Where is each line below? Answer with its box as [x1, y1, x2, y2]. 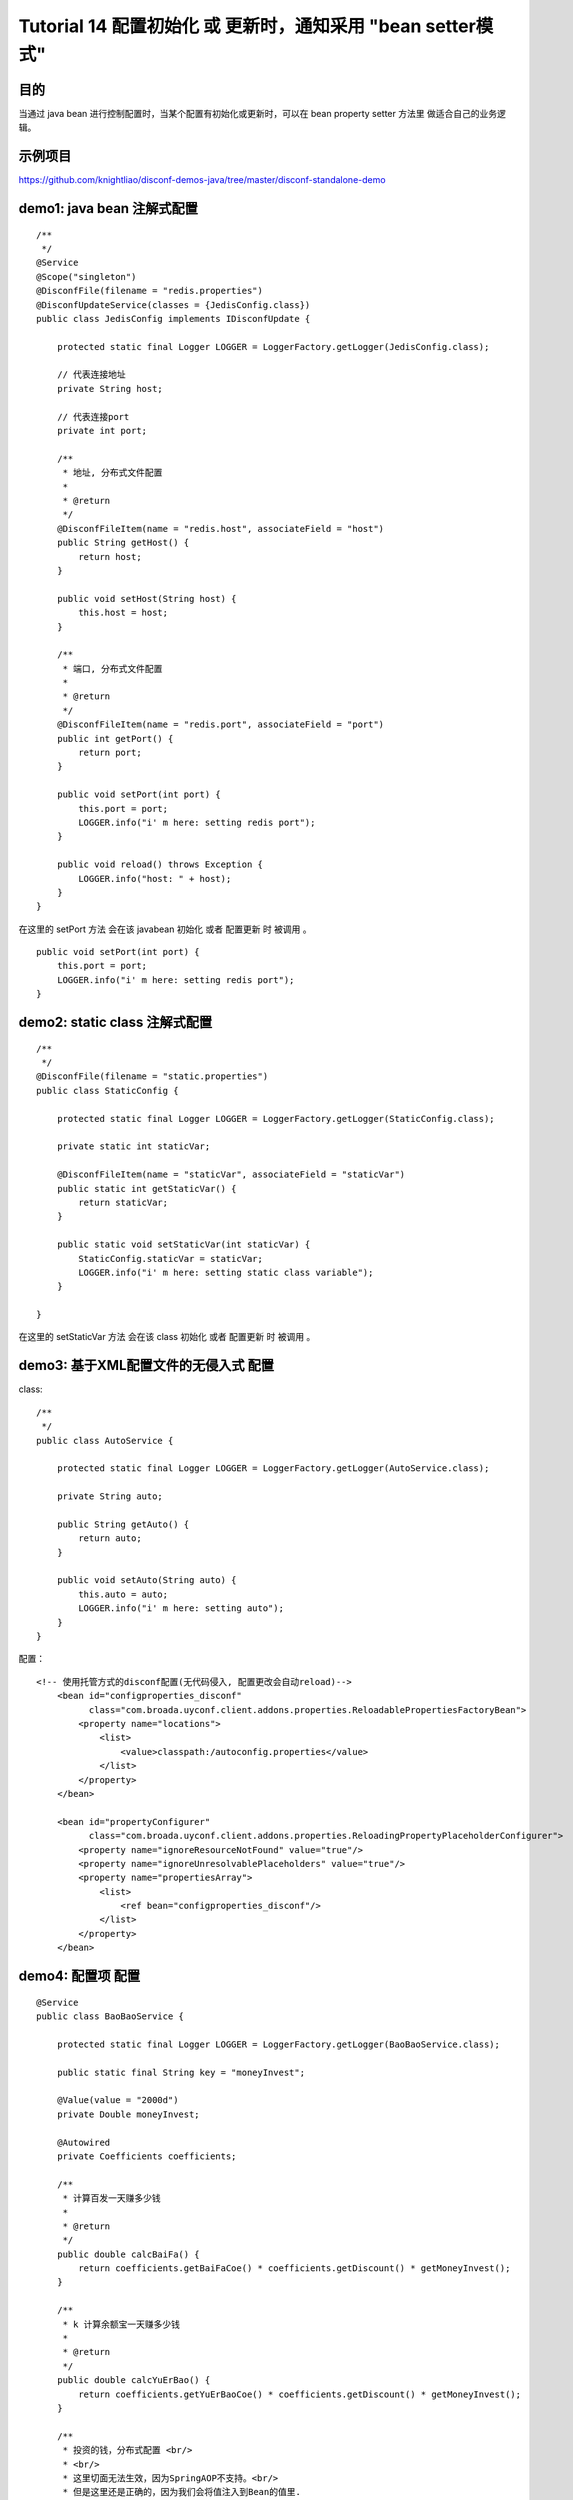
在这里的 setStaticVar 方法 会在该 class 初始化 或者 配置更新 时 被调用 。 [18, 1331, 316, 1343]
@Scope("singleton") [36, 271, 137, 282]
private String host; [56, 383, 164, 394]
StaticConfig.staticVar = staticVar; [78, 1253, 264, 1264]
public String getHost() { [56, 537, 190, 549]
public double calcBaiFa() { [56, 2248, 200, 2260]
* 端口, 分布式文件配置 [62, 663, 163, 674]
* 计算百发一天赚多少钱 [62, 2193, 162, 2204]
